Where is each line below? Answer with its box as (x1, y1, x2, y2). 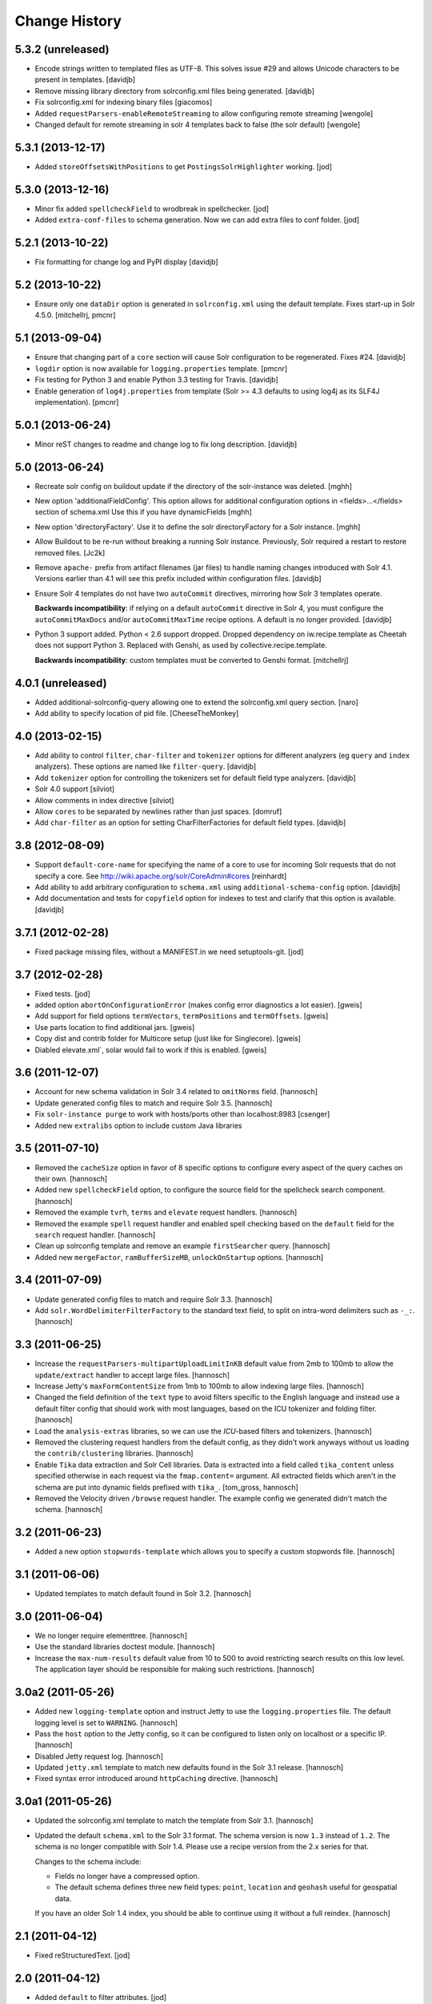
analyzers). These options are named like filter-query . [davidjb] (34, 762, 257, 771)
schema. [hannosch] (34, 1505, 103, 1514)
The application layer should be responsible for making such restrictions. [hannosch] (34, 1664, 315, 1675)
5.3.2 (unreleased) (14, 42, 110, 56)
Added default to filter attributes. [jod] (34, 1992, 167, 2002)
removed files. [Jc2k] (34, 547, 106, 557)
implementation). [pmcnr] (34, 397, 119, 406)
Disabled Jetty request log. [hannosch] (34, 1751, 164, 1761)
